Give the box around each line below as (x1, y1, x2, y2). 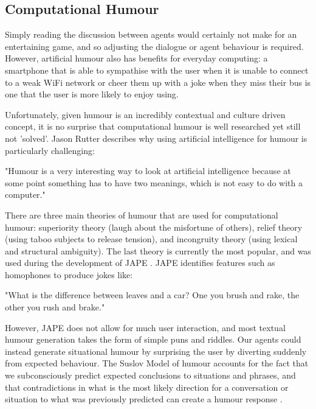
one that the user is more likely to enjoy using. (5, 88, 179, 100)
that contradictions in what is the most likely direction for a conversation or (5, 380, 289, 393)
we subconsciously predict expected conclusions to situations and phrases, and (5, 369, 296, 382)
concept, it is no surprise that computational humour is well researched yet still (5, 120, 301, 133)
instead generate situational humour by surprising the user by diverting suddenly (5, 344, 307, 357)
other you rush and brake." (5, 301, 105, 313)
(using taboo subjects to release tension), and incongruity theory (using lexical (5, 232, 298, 245)
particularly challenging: (5, 144, 95, 156)
